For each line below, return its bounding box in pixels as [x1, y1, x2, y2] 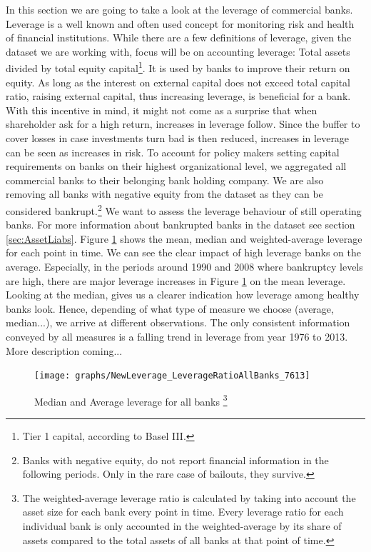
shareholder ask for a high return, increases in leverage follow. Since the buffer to [6, 116, 360, 131]
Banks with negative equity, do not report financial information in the [22, 452, 329, 467]
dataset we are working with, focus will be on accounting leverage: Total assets [6, 44, 350, 59]
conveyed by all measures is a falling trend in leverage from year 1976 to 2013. [6, 328, 348, 343]
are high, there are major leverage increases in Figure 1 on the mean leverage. [6, 273, 346, 288]
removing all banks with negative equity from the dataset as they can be [6, 186, 323, 201]
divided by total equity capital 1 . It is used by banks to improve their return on [6, 59, 350, 76]
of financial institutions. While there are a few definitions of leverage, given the [6, 30, 352, 45]
